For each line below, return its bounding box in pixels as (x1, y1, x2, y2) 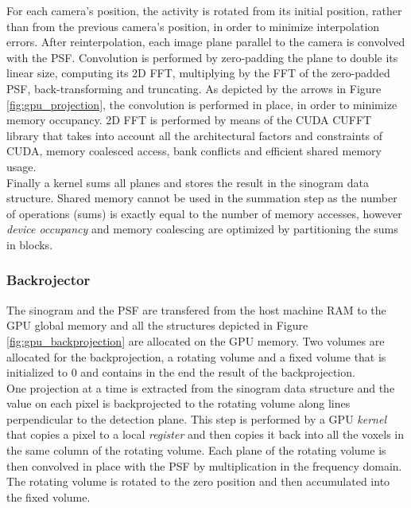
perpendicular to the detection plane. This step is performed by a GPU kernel (6, 410, 386, 427)
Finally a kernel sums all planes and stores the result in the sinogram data (6, 174, 369, 190)
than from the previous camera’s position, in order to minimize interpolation (6, 18, 380, 34)
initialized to (6, 364, 68, 381)
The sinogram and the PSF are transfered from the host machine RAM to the (6, 301, 386, 318)
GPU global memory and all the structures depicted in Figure (6, 317, 308, 334)
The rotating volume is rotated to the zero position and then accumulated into (6, 473, 390, 490)
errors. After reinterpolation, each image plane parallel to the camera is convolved (6, 33, 405, 50)
